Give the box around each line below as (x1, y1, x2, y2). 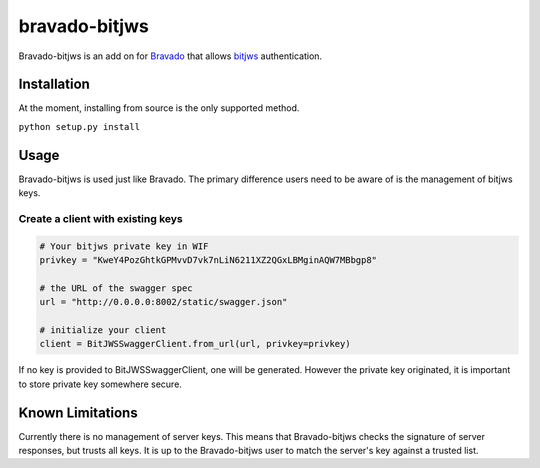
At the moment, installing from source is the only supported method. (18, 102, 300, 114)
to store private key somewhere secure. (18, 378, 182, 390)
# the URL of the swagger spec (39, 282, 194, 294)
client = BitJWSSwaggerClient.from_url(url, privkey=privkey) (39, 338, 351, 350)
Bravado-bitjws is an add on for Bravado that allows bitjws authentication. (18, 50, 323, 62)
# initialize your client (39, 325, 167, 336)
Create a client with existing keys (18, 211, 184, 225)
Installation (18, 76, 90, 93)
